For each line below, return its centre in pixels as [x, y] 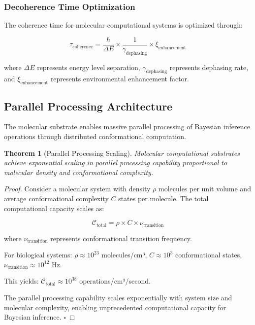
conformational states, [209, 255]
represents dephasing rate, [209, 67]
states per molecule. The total [163, 199]
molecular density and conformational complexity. [79, 172]
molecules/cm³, [124, 255]
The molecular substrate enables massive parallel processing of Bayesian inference [127, 126]
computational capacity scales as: [54, 208]
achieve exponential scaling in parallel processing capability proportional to [116, 162]
